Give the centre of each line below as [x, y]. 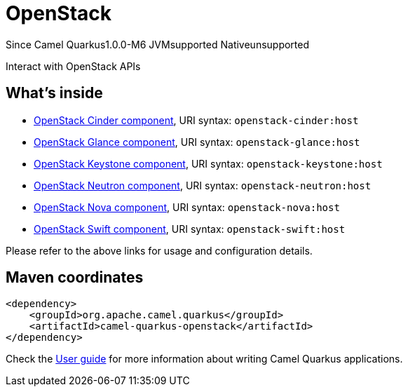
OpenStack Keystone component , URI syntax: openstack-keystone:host [208, 163]
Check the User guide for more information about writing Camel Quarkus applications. [204, 359]
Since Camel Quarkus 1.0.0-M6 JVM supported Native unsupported [158, 44]
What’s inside [54, 93]
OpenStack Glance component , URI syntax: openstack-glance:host [197, 142]
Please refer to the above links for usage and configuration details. [159, 250]
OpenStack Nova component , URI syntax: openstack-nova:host [187, 207]
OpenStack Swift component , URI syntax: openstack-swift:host [190, 229]
